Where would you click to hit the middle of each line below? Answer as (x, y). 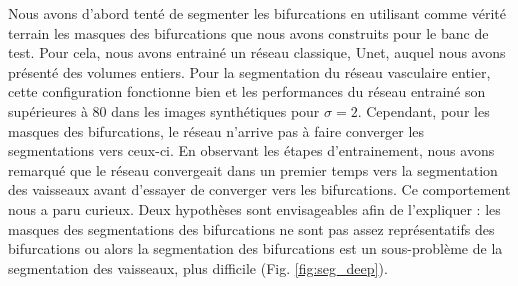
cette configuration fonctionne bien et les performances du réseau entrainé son (247, 91)
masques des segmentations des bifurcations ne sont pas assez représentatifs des (251, 228)
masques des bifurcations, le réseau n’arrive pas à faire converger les (216, 130)
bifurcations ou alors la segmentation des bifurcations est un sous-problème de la (255, 248)
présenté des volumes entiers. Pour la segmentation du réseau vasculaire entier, (249, 71)
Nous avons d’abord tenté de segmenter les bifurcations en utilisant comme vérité (257, 13)
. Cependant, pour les (423, 110)
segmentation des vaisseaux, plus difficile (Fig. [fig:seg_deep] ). (198, 267)
